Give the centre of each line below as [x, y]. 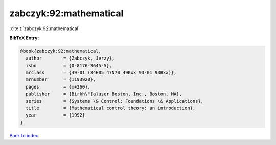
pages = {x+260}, [58, 87]
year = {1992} [55, 115]
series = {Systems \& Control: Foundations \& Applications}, [115, 101]
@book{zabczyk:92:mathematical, [61, 51]
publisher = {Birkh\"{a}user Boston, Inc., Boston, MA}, [104, 94]
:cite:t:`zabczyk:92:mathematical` [44, 28]
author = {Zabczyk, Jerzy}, [70, 58]
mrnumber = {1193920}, [61, 80]
